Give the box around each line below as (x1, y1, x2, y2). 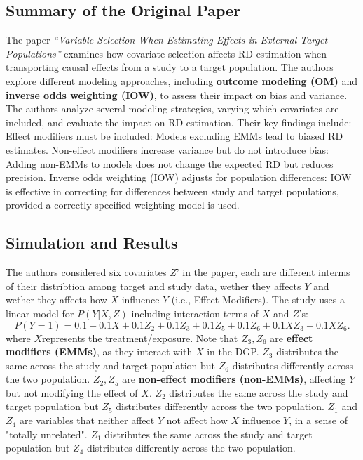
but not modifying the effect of (6, 385, 138, 400)
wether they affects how (6, 292, 107, 307)
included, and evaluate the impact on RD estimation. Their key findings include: (6, 114, 352, 129)
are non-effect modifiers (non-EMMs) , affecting (122, 372, 346, 386)
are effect (270, 330, 313, 345)
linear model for (6, 305, 74, 320)
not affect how (166, 413, 228, 428)
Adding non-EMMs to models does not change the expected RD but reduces (6, 156, 334, 171)
